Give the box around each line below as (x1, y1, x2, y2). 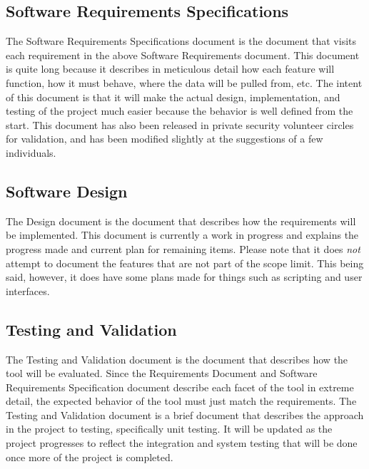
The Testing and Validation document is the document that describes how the (6, 351, 348, 366)
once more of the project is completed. (6, 449, 173, 464)
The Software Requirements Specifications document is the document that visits (6, 33, 357, 48)
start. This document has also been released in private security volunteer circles (6, 117, 354, 132)
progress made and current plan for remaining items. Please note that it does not (6, 241, 360, 256)
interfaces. (6, 283, 50, 298)
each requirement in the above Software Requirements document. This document (6, 47, 360, 62)
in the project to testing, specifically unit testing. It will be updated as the (6, 421, 333, 436)
